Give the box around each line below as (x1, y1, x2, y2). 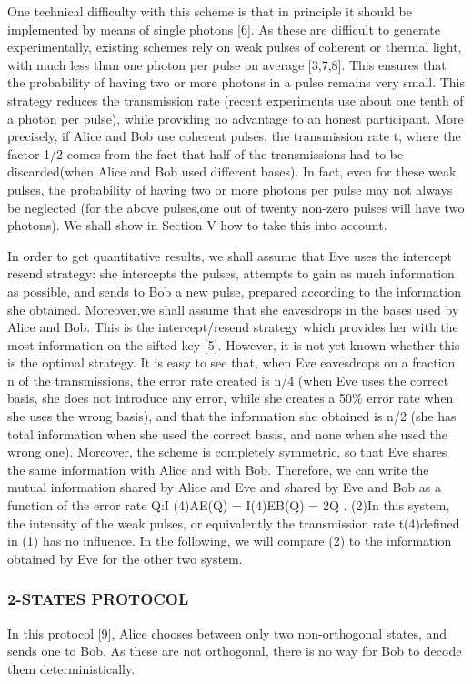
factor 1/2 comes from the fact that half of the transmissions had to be (7, 144, 404, 163)
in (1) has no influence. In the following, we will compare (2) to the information (7, 531, 452, 550)
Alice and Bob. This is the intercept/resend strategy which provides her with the (7, 317, 458, 337)
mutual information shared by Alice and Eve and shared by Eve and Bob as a (7, 478, 441, 497)
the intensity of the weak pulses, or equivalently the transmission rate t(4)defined (7, 513, 460, 532)
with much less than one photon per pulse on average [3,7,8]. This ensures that (7, 55, 447, 74)
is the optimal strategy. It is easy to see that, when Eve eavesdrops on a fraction (7, 353, 456, 372)
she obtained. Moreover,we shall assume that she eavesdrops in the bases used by (7, 299, 459, 318)
